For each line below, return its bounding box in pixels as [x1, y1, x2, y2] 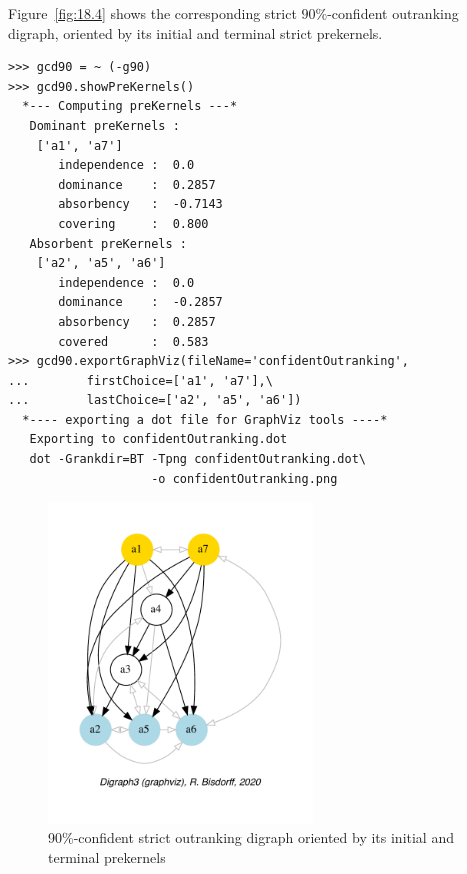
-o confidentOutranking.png [151, 471, 338, 486]
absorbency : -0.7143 [58, 197, 223, 212]
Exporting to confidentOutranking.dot [29, 432, 288, 447]
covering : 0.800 [58, 216, 209, 231]
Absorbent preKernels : [29, 236, 187, 251]
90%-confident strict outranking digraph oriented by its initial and [48, 827, 454, 848]
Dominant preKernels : [29, 118, 180, 133]
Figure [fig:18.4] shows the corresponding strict [8, 3, 297, 23]
